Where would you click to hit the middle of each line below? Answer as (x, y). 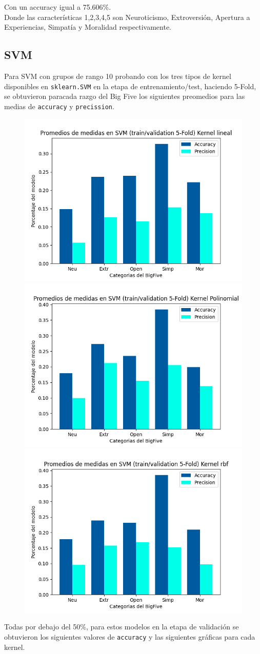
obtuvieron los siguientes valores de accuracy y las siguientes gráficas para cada (130, 636)
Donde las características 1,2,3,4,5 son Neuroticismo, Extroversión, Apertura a (127, 17)
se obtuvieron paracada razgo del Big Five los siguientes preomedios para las (125, 96)
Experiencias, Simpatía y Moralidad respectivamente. (88, 27)
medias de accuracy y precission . (59, 106)
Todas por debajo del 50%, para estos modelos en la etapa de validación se (122, 627)
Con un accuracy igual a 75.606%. (58, 7)
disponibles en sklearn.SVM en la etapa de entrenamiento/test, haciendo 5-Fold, (130, 86)
